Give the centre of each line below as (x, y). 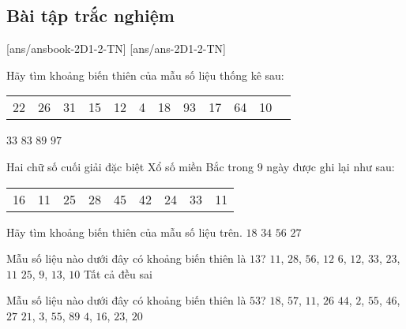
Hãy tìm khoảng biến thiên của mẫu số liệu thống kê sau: (145, 75)
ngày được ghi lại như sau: (331, 166)
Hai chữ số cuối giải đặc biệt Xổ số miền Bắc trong (130, 166)
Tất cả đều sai (118, 273)
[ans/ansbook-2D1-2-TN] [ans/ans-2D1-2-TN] (116, 49)
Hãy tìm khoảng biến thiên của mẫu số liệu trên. (124, 232)
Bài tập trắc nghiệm (90, 15)
